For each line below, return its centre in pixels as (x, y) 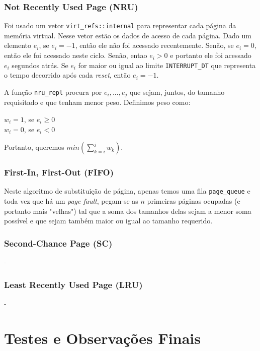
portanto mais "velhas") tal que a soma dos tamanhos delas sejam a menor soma (128, 211)
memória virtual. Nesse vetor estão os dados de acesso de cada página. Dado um (128, 35)
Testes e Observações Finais (102, 338)
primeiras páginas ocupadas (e (194, 201)
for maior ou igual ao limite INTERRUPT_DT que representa (167, 65)
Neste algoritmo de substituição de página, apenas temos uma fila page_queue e (127, 191)
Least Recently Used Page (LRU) (73, 284)
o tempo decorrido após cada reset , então (67, 75)
